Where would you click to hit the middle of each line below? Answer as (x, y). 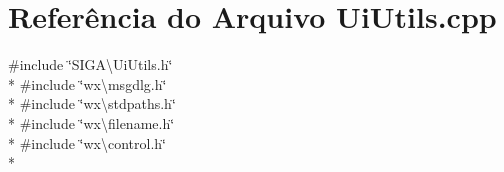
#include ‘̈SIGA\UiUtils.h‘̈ (90, 64)
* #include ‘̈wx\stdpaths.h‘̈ (92, 103)
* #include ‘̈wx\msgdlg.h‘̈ (87, 83)
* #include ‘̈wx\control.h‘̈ (87, 142)
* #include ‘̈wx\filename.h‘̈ (91, 122)
